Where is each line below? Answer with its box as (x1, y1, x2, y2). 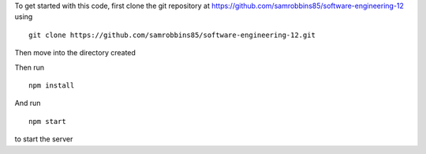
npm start (28, 117, 66, 126)
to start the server (14, 134, 73, 144)
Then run (14, 62, 45, 72)
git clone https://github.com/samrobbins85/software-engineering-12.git (28, 30, 316, 39)
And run (14, 99, 41, 108)
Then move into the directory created (14, 48, 136, 58)
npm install (28, 81, 75, 90)
